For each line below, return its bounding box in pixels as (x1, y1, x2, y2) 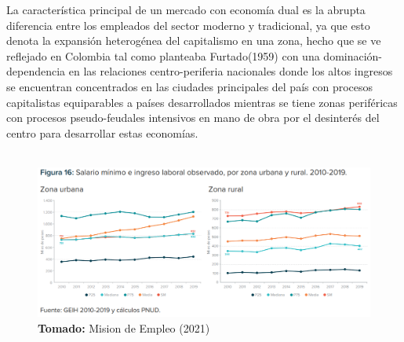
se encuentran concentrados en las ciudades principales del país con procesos (6, 78, 373, 94)
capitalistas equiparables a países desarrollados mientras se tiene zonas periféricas (6, 94, 398, 110)
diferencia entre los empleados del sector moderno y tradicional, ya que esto (6, 17, 370, 33)
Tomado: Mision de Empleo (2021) (38, 319, 210, 336)
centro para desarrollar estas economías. (6, 124, 198, 141)
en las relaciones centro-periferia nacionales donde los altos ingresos (68, 63, 393, 79)
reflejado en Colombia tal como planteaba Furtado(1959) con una (6, 47, 320, 64)
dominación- (323, 47, 383, 64)
